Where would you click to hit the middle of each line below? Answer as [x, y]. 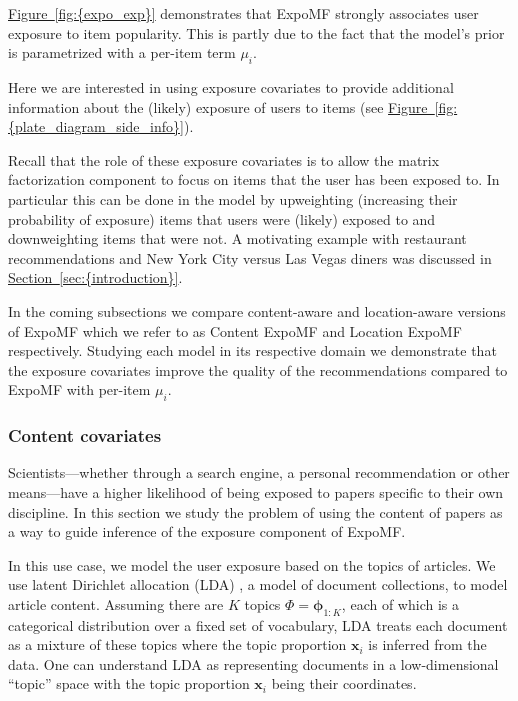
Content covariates [85, 435]
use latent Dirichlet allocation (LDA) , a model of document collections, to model [258, 584]
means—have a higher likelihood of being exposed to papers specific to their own [256, 491]
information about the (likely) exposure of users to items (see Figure [218, 106]
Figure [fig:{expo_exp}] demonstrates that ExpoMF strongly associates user [243, 13]
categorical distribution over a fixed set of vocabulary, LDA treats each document [258, 624]
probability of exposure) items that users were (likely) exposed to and [222, 218]
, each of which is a [400, 603]
